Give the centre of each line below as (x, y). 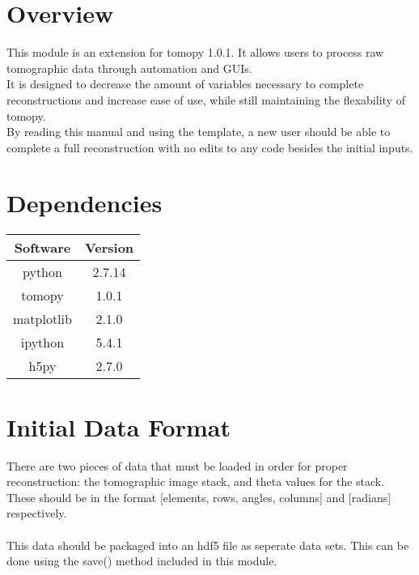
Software (42, 248)
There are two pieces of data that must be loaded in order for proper (177, 465)
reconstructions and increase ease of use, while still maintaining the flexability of (206, 99)
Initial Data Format (119, 426)
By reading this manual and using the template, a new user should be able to (199, 132)
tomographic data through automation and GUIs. (129, 68)
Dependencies (85, 203)
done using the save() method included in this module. (142, 561)
